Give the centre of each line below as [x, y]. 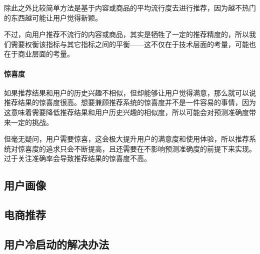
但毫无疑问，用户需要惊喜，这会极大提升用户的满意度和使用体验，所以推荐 [126, 139]
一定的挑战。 [32, 122]
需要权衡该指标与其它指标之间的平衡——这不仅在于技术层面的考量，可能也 [133, 44]
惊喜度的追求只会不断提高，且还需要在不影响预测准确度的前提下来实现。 [137, 148]
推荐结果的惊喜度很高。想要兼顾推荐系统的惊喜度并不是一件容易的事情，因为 [130, 102]
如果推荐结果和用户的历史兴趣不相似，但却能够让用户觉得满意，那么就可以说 [130, 92]
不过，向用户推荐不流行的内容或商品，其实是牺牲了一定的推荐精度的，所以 [126, 34]
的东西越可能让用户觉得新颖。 [53, 17]
